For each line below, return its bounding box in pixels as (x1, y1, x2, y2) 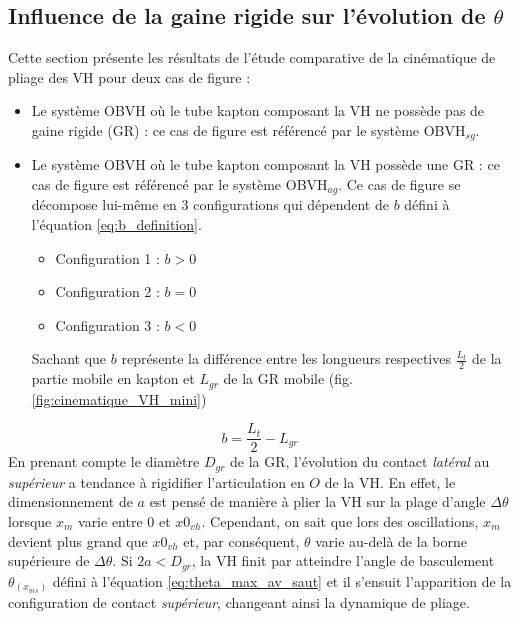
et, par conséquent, (183, 530, 300, 551)
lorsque (8, 511, 52, 532)
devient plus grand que (8, 530, 148, 551)
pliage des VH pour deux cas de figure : (8, 66, 251, 87)
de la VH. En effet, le (324, 471, 456, 492)
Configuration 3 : (55, 314, 160, 335)
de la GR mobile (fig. (223, 368, 353, 389)
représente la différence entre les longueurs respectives (121, 348, 451, 369)
